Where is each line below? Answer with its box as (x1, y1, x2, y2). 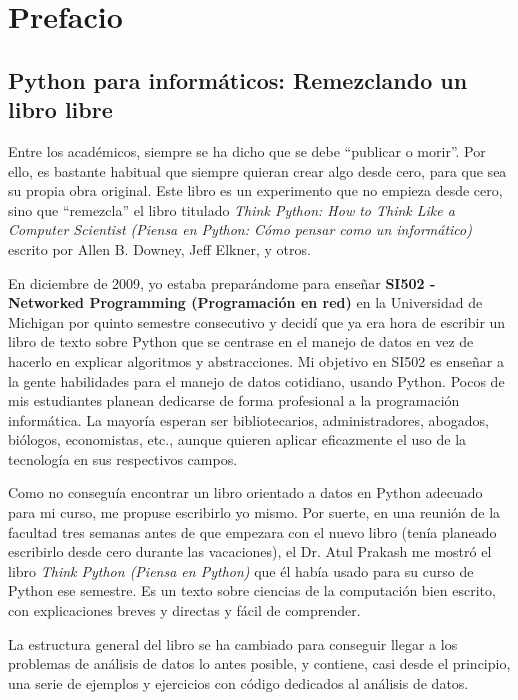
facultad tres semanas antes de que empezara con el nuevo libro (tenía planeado (8, 521, 497, 542)
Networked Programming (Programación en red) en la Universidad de (8, 292, 483, 313)
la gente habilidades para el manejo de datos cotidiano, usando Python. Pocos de (8, 370, 505, 391)
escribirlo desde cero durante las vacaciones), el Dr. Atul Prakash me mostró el (8, 541, 492, 562)
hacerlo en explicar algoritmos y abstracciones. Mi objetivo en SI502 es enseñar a (8, 350, 504, 371)
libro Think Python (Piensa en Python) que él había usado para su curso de (8, 560, 474, 581)
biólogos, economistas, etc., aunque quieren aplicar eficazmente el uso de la (8, 429, 467, 450)
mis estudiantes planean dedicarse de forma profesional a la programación (8, 390, 460, 411)
